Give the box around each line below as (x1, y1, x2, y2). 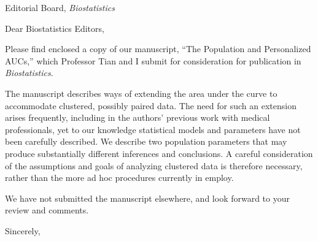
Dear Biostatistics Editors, (5, 21, 104, 34)
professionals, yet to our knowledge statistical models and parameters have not (5, 123, 301, 136)
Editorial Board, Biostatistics (5, 1, 115, 13)
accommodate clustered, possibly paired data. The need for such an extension (5, 99, 297, 112)
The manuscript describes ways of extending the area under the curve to (5, 86, 277, 99)
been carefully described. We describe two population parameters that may (5, 135, 287, 148)
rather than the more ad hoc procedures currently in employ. (5, 171, 234, 184)
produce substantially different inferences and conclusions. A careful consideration (5, 147, 313, 159)
